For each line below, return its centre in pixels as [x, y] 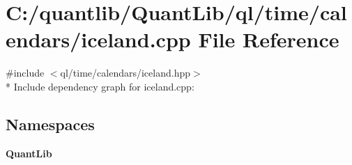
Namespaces [50, 124]
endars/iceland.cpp [98, 39]
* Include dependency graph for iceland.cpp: [100, 86]
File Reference [269, 39]
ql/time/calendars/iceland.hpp [125, 73]
